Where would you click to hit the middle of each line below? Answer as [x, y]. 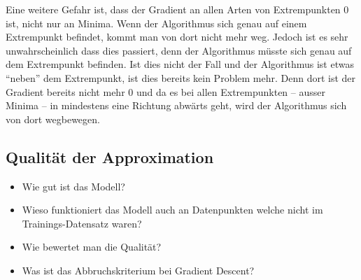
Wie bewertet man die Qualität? [92, 247]
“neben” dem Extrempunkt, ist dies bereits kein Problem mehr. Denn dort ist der [181, 77]
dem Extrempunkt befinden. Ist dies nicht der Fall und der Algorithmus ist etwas [180, 64]
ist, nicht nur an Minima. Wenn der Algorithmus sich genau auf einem [156, 23]
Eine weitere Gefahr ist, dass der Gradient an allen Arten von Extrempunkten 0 [177, 9]
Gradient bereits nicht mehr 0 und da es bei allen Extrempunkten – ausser [165, 91]
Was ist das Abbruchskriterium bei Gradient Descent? [138, 270]
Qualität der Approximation [110, 156]
